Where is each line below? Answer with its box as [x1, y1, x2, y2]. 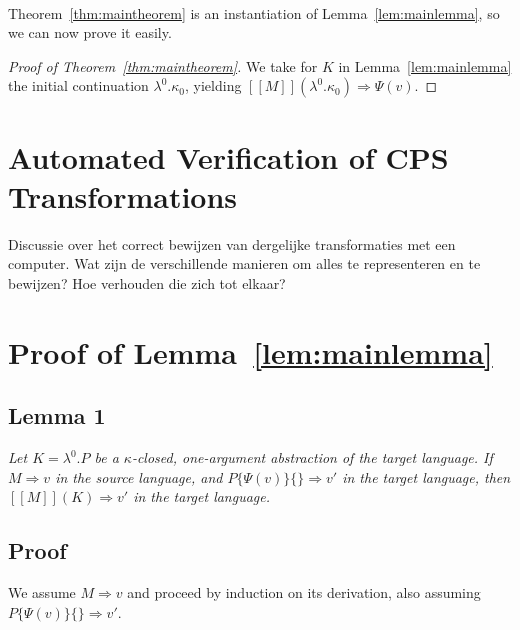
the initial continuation [8, 75, 149, 96]
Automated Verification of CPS [8, 136, 449, 177]
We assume [8, 582, 76, 603]
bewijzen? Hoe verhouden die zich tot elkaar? [8, 272, 286, 293]
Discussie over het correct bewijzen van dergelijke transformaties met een [8, 233, 456, 254]
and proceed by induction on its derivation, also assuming [127, 582, 481, 603]
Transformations [8, 175, 238, 216]
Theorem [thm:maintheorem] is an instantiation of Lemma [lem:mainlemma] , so [8, 2, 500, 23]
